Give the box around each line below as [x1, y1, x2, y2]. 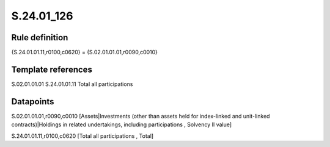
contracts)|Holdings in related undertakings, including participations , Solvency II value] [11, 121, 232, 128]
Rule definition [11, 32, 68, 43]
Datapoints [11, 96, 54, 107]
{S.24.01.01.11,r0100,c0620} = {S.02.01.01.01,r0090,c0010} [11, 49, 158, 56]
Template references [11, 64, 93, 74]
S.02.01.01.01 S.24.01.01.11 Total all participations [11, 80, 133, 88]
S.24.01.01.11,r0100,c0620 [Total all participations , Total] [11, 132, 154, 140]
